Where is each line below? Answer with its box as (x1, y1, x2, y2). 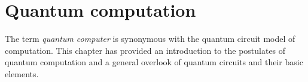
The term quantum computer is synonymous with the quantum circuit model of (5, 32, 295, 45)
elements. (5, 67, 39, 80)
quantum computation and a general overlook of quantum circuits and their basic (5, 56, 303, 68)
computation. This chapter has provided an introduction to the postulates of (5, 44, 286, 56)
